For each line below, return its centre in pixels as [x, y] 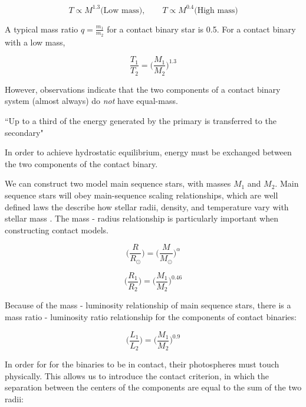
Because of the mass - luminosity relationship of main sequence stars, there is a [148, 305]
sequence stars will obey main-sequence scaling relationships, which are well [142, 195]
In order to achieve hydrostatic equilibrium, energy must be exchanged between [148, 152]
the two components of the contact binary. [81, 163]
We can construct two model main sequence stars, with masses [118, 183]
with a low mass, [35, 42]
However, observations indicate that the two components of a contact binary [143, 89]
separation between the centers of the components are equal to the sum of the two [153, 387]
